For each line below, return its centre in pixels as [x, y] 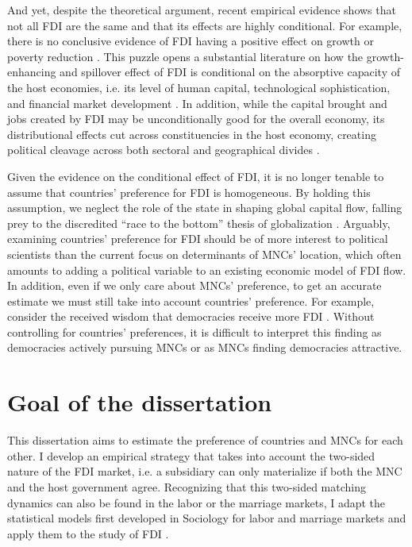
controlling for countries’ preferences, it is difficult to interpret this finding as [194, 331]
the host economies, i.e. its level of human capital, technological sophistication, [199, 87]
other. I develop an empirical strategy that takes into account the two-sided [191, 455]
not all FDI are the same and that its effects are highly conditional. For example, [205, 25]
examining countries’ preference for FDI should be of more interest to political [198, 239]
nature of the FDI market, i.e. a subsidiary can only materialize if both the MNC [205, 471]
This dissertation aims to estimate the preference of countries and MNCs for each [205, 440]
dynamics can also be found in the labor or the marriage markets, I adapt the [196, 502]
